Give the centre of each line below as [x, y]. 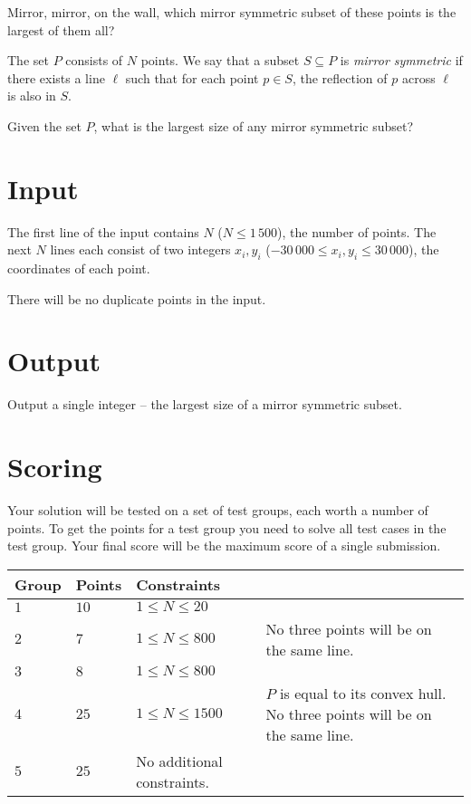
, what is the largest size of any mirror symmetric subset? [254, 125]
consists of [94, 60]
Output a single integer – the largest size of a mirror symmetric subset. [205, 404]
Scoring [55, 467]
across [418, 77]
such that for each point [192, 77]
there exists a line [56, 77]
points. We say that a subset [220, 60]
